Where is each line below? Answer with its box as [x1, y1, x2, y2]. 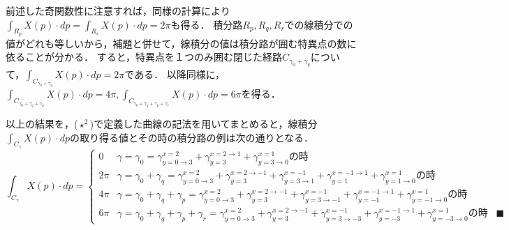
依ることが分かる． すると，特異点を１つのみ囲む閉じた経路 [6, 49, 283, 64]
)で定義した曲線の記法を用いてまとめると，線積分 [89, 116, 318, 130]
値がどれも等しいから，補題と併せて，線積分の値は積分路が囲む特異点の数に [6, 36, 357, 50]
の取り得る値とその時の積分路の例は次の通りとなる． [69, 130, 314, 144]
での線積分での [284, 17, 353, 31]
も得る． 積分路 [170, 17, 243, 31]
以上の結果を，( [6, 116, 78, 130]
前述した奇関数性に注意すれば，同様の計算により [6, 3, 230, 17]
